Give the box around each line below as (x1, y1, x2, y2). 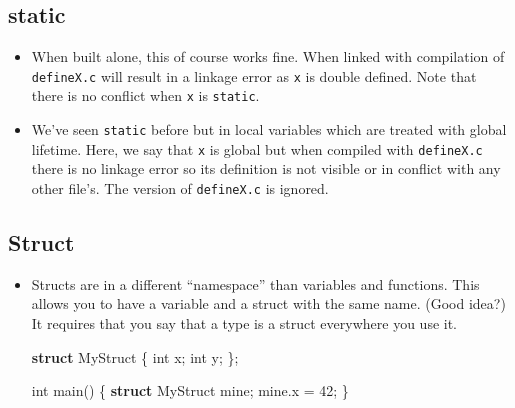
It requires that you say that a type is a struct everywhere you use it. (31, 313, 458, 334)
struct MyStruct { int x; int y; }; (31, 346, 239, 367)
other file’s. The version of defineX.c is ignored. (31, 178, 329, 199)
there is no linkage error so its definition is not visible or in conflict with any (31, 158, 501, 179)
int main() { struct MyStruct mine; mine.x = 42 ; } (31, 380, 349, 401)
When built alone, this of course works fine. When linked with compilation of (31, 46, 505, 67)
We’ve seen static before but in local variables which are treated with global (31, 119, 507, 140)
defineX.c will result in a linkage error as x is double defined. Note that (31, 65, 477, 86)
